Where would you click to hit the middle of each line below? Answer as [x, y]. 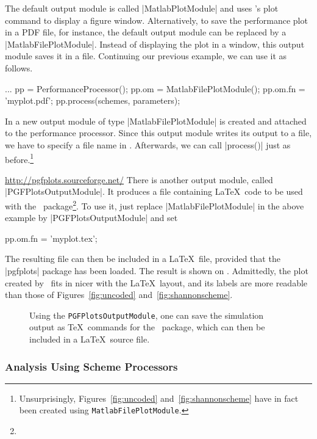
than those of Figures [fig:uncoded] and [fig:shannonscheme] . [119, 295]
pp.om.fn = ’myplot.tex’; [51, 238]
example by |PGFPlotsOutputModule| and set [91, 218]
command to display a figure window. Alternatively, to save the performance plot [156, 20]
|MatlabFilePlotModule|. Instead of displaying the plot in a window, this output [155, 44]
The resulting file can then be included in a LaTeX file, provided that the [143, 259]
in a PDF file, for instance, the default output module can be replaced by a [146, 32]
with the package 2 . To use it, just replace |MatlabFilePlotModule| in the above [155, 205]
